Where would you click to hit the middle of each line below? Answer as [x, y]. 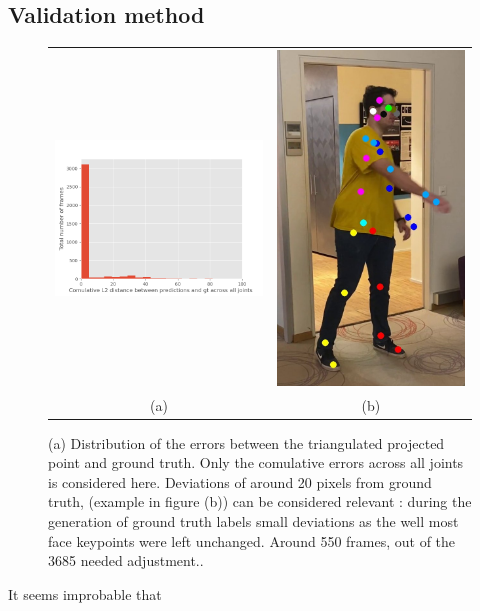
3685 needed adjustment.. [126, 560]
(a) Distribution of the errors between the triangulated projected [246, 442]
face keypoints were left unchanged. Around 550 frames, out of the [252, 540]
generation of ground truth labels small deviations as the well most [253, 521]
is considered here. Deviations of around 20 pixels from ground [240, 481]
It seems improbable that [85, 593]
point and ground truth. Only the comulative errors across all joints [256, 462]
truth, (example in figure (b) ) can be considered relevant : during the [260, 501]
